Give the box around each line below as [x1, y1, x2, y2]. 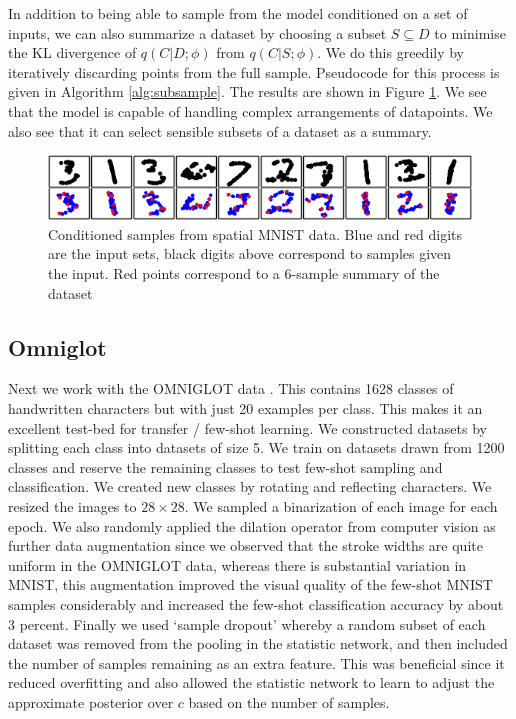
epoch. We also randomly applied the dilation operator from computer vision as [8, 515, 496, 536]
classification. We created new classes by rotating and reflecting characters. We [8, 476, 492, 497]
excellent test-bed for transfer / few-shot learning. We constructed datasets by [8, 417, 487, 438]
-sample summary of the [291, 263, 440, 284]
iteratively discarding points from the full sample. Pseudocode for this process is [8, 61, 500, 82]
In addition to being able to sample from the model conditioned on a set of [8, 3, 468, 23]
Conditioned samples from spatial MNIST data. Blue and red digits [48, 223, 462, 244]
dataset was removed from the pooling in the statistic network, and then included [8, 633, 508, 654]
